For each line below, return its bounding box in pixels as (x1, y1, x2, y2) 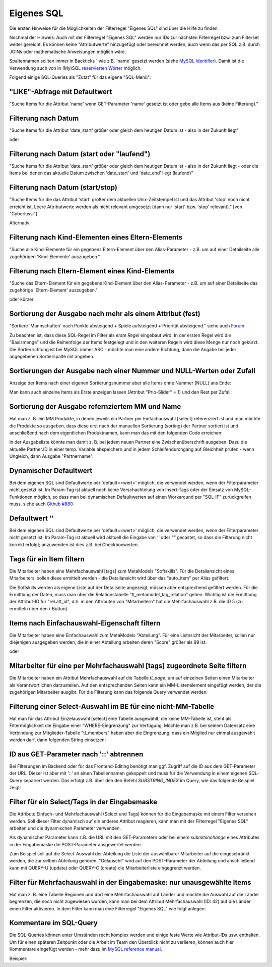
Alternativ (9, 220, 30, 226)
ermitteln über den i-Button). (9, 605, 69, 611)
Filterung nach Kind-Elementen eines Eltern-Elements (9, 233, 183, 242)
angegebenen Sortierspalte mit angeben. (9, 353, 95, 359)
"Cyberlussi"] (9, 211, 38, 217)
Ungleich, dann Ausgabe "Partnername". (9, 453, 94, 459)
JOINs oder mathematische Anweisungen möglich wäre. (9, 49, 126, 55)
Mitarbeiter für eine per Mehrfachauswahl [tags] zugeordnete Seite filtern (9, 662, 247, 670)
